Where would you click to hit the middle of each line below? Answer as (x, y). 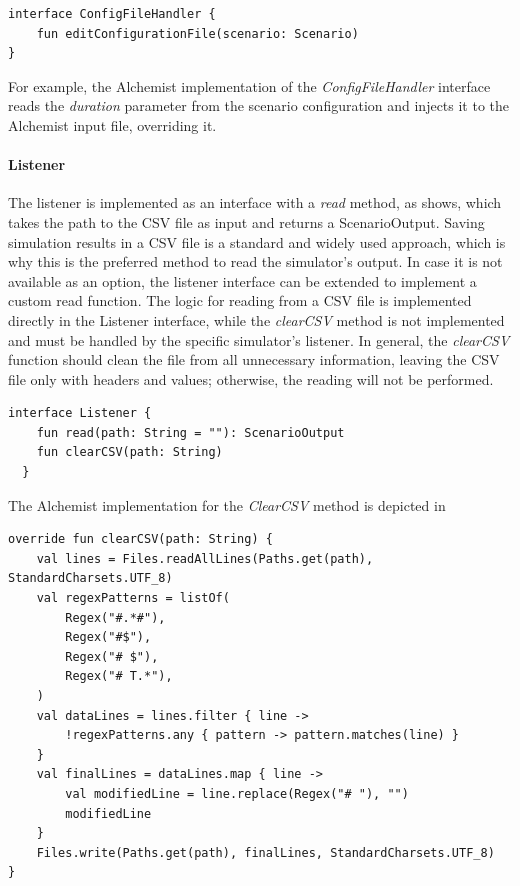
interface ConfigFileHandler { (112, 14)
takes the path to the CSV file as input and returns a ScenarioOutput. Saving (246, 221)
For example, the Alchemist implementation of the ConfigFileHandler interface (249, 85)
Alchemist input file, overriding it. (112, 124)
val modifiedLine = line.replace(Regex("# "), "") (237, 793)
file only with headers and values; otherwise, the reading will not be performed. (251, 378)
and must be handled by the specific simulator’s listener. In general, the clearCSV (259, 339)
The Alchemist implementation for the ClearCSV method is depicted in (227, 504)
